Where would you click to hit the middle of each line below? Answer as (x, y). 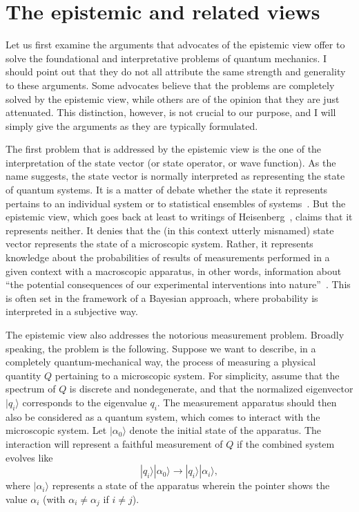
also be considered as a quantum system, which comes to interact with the (163, 416)
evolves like (29, 457)
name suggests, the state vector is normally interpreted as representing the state (175, 176)
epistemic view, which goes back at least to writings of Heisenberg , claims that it (179, 217)
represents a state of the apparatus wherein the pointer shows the (191, 485)
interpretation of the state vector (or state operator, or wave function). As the (171, 162)
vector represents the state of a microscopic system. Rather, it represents (159, 244)
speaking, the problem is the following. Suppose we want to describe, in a (161, 348)
